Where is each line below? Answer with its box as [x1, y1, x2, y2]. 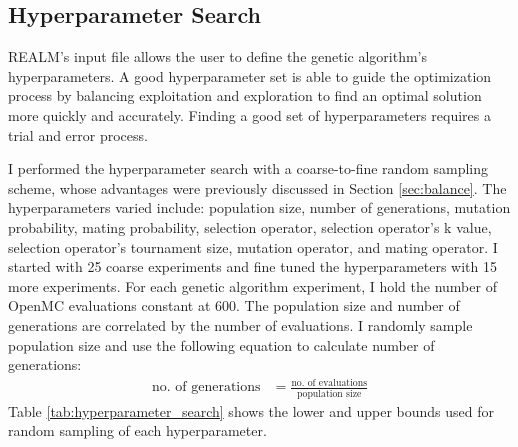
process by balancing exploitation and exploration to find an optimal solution [8, 85, 482, 106]
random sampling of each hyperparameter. [8, 420, 267, 441]
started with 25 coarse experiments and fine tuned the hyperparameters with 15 [8, 256, 497, 277]
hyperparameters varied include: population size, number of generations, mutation [8, 197, 511, 218]
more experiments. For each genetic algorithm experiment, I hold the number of [8, 275, 497, 296]
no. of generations [151, 380, 261, 395]
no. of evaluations [291, 377, 368, 388]
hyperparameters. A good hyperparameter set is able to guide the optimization [8, 65, 492, 86]
